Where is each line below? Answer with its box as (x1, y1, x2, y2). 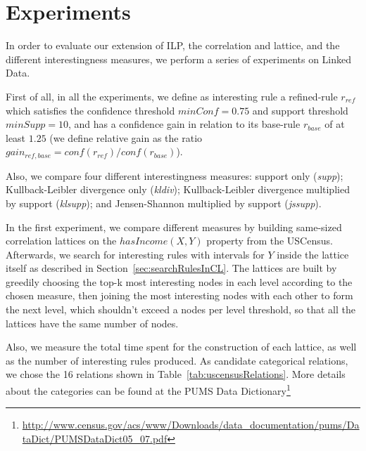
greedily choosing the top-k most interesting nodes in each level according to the (6, 274, 353, 289)
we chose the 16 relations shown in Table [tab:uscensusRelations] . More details (6, 367, 346, 381)
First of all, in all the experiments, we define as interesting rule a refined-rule (6, 89, 338, 103)
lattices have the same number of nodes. (6, 315, 179, 330)
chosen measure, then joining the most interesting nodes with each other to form (6, 288, 353, 303)
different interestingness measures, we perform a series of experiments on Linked (6, 51, 352, 66)
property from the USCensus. (206, 233, 333, 248)
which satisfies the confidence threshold (6, 103, 175, 117)
